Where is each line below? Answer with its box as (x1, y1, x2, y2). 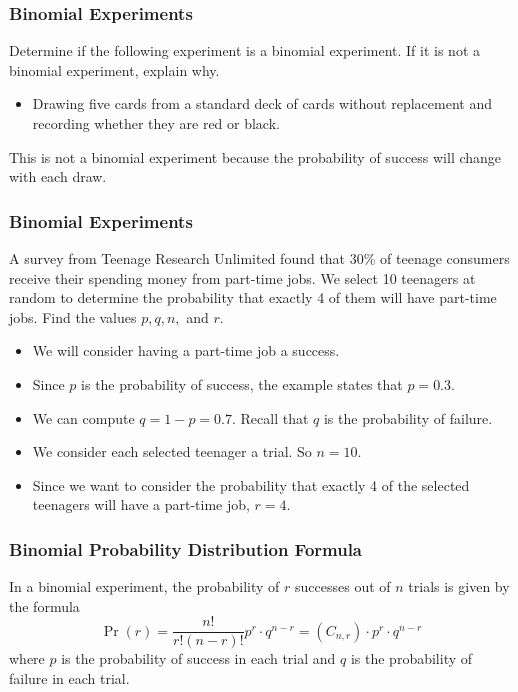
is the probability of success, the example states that (81, 373, 403, 394)
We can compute (32, 407, 135, 428)
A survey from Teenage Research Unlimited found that (9, 248, 346, 268)
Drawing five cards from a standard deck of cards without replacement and (32, 93, 492, 114)
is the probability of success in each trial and (61, 648, 336, 669)
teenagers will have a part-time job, (32, 494, 250, 515)
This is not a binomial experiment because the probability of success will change (9, 146, 502, 167)
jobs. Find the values (9, 306, 137, 327)
